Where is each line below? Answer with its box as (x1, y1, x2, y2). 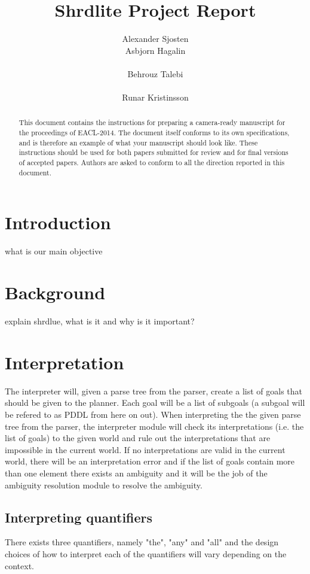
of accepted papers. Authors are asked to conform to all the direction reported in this (19, 157, 285, 168)
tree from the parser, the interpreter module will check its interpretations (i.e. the (5, 420, 304, 432)
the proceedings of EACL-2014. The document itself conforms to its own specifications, (19, 127, 290, 138)
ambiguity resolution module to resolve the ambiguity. (5, 478, 202, 491)
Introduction (5, 210, 111, 235)
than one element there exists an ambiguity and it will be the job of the (5, 466, 268, 479)
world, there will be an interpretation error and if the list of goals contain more (5, 455, 295, 467)
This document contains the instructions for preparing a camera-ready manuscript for (19, 117, 286, 127)
